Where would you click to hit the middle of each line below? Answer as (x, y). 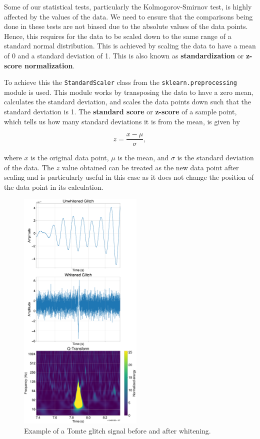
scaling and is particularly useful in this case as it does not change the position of (129, 177)
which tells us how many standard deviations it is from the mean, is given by (122, 121)
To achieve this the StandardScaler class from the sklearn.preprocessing (120, 82)
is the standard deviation (215, 158)
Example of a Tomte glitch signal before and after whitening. (117, 430)
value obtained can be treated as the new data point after (150, 167)
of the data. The (29, 167)
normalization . (49, 65)
